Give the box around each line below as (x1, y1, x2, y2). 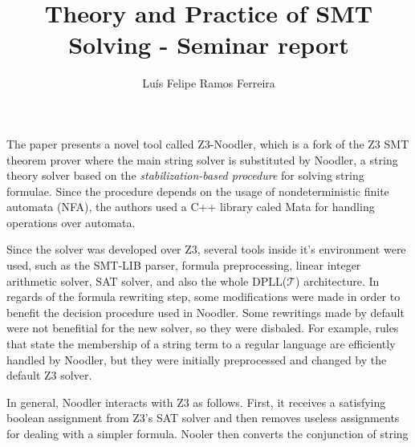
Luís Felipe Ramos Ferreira (142, 75, 275, 91)
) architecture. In (295, 272, 380, 289)
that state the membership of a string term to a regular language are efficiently (6, 335, 396, 352)
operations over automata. (6, 213, 136, 230)
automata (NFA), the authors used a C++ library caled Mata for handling (6, 198, 375, 215)
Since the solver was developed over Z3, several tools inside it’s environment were (6, 241, 406, 258)
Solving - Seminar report (68, 28, 349, 61)
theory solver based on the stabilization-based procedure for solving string (6, 167, 364, 184)
